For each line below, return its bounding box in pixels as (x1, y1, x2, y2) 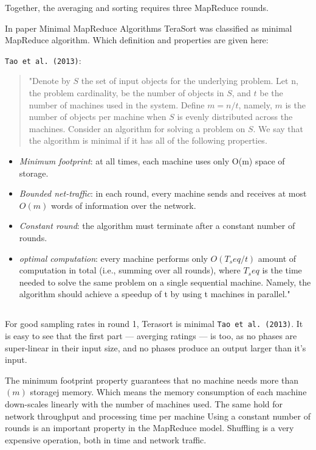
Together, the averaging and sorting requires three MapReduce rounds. (5, 1, 269, 13)
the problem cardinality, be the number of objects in (29, 86, 224, 99)
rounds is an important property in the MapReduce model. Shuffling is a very (5, 421, 294, 434)
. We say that (253, 122, 304, 135)
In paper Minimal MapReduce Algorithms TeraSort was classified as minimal (5, 21, 292, 34)
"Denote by (29, 74, 70, 87)
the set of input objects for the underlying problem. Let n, (81, 74, 298, 87)
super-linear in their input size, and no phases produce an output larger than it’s (5, 341, 306, 354)
